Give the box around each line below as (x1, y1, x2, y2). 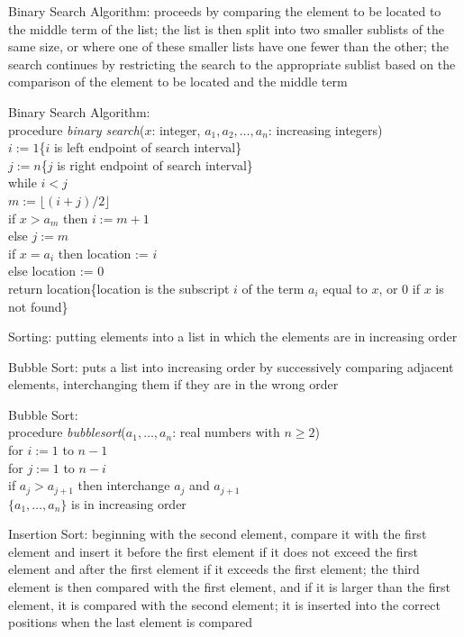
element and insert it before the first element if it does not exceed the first (8, 541, 419, 560)
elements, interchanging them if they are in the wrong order (8, 375, 339, 394)
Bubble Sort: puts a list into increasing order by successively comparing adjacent (8, 357, 454, 376)
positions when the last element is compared (8, 613, 252, 632)
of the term (241, 278, 305, 297)
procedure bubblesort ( (8, 423, 126, 441)
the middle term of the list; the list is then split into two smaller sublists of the (8, 19, 445, 38)
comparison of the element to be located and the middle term (8, 72, 348, 91)
